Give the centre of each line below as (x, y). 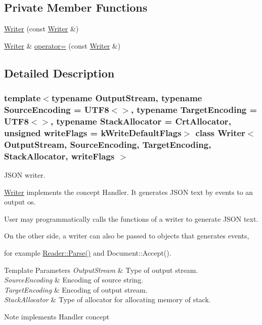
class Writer (220, 132)
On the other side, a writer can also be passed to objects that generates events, (127, 236)
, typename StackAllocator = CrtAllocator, (141, 121)
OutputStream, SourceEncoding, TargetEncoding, (108, 144)
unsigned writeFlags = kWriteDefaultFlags (93, 132)
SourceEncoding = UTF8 (57, 110)
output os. (20, 202)
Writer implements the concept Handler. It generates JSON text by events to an (129, 192)
